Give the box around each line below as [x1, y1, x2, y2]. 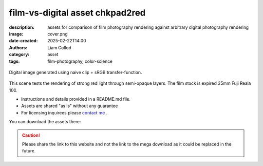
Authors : [9, 44, 28, 51]
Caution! [22, 132, 40, 138]
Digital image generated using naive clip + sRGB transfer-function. [9, 69, 142, 75]
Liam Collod [47, 44, 72, 51]
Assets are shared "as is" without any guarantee [21, 103, 118, 109]
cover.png [47, 31, 68, 37]
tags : [9, 58, 20, 64]
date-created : [9, 38, 38, 44]
